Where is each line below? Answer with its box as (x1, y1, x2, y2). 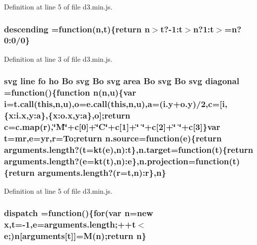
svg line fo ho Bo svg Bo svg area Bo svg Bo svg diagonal (4, 75, 240, 87)
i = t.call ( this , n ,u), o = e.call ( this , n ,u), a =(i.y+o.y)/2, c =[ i (4, 98, 225, 110)
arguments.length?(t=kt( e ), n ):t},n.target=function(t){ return (4, 143, 254, 155)
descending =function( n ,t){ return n (4, 22, 150, 35)
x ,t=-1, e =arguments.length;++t (4, 218, 136, 231)
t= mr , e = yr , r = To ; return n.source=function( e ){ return (4, 131, 222, 144)
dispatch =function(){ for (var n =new (4, 207, 153, 219)
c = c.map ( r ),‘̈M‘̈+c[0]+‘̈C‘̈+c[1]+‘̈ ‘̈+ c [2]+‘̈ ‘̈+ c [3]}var (4, 120, 220, 132)
